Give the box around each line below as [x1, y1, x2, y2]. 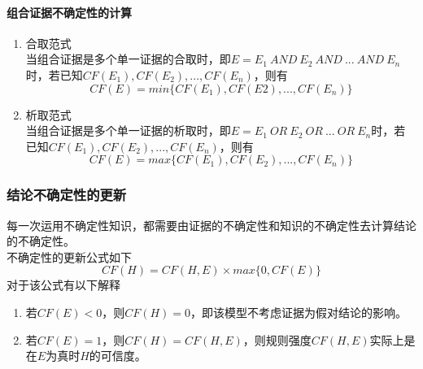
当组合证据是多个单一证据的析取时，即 [25, 122, 231, 139]
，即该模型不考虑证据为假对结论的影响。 [190, 303, 408, 320]
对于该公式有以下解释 [7, 276, 120, 293]
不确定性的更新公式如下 [7, 248, 132, 265]
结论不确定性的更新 [7, 184, 127, 205]
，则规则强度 [242, 331, 312, 348]
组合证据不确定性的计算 [7, 3, 132, 20]
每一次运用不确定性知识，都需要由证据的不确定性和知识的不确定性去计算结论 [7, 216, 416, 233]
